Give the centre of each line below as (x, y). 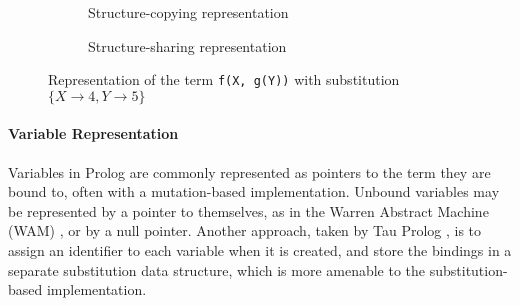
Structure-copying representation (188, 12)
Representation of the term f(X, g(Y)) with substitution (224, 79)
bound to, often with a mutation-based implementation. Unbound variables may (254, 191)
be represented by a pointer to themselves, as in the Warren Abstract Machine (248, 210)
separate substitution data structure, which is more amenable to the (217, 269)
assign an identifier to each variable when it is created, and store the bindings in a (260, 250)
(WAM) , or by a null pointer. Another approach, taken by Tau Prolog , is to (245, 230)
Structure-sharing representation (187, 45)
